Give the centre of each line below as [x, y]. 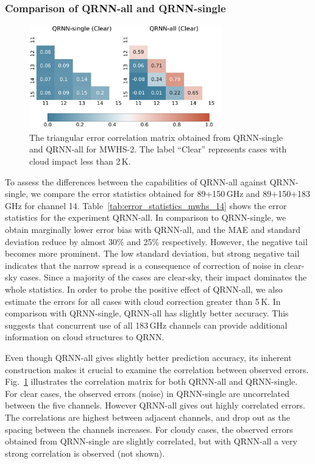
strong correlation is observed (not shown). [85, 453]
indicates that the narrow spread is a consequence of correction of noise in [143, 265]
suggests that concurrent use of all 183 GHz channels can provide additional [146, 325]
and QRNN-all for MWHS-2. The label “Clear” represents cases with [158, 149]
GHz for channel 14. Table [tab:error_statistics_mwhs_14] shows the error [146, 205]
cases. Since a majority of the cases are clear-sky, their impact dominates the [163, 277]
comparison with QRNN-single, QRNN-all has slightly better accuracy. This [147, 313]
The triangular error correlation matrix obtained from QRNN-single [156, 137]
